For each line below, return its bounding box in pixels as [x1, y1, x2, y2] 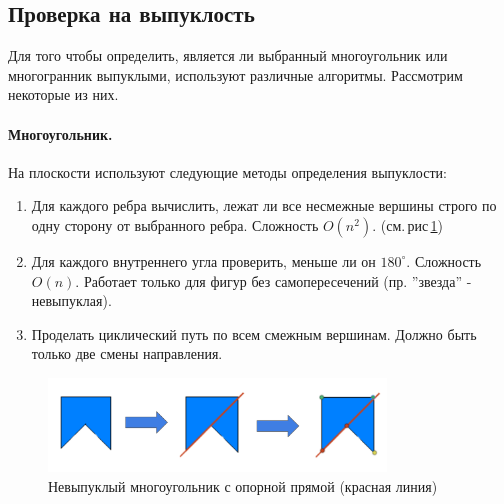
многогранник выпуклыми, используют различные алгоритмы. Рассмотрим [8, 64, 463, 85]
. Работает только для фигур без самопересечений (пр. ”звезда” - [75, 270, 472, 291]
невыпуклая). [31, 290, 112, 311]
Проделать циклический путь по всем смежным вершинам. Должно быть [31, 323, 477, 344]
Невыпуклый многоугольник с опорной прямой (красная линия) [48, 475, 438, 496]
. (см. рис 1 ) [372, 214, 443, 235]
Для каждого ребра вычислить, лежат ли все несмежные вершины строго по [31, 195, 497, 216]
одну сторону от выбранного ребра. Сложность [31, 214, 319, 235]
